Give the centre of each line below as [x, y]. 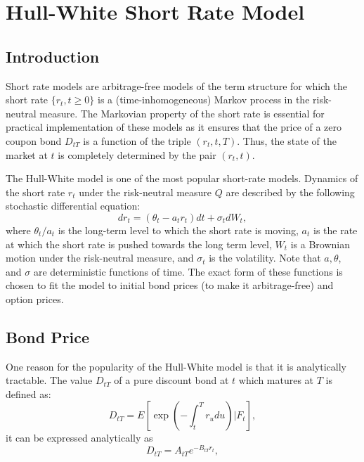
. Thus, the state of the [287, 140]
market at [27, 154]
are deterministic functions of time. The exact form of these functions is [188, 271]
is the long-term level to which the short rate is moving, [178, 230]
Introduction [53, 56]
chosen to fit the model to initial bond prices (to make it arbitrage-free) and [170, 285]
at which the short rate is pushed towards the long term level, [139, 244]
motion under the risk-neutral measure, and [100, 258]
